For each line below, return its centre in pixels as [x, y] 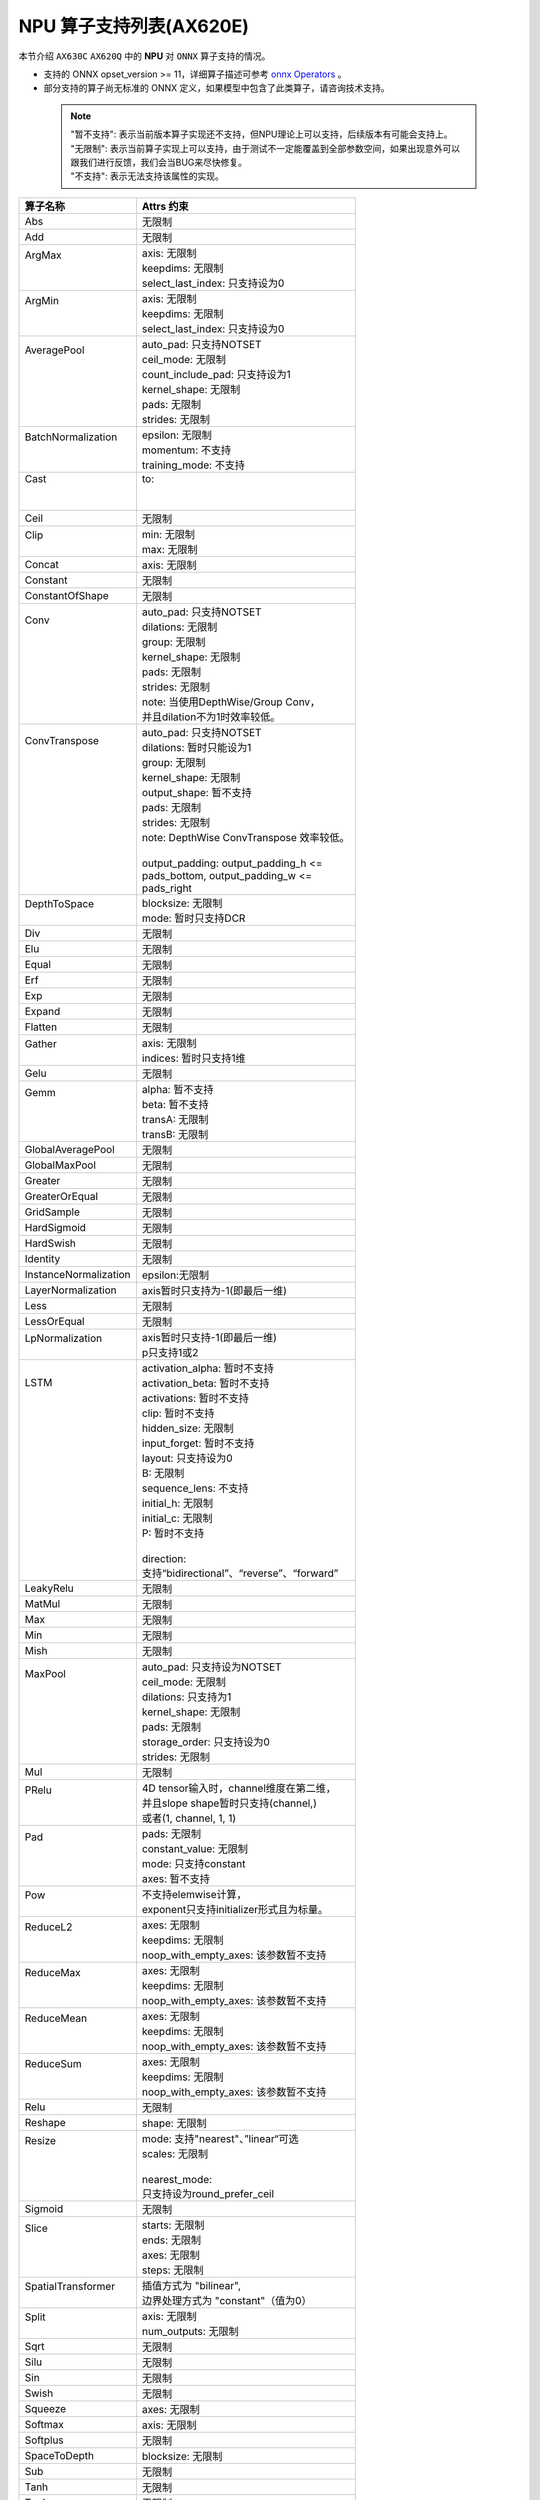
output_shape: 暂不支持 [196, 792]
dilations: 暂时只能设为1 [196, 747]
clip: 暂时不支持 [178, 1413]
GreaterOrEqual [61, 1196]
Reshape [45, 2122]
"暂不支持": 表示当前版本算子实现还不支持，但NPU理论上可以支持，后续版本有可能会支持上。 [261, 134]
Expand [42, 1011]
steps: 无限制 [172, 2270]
